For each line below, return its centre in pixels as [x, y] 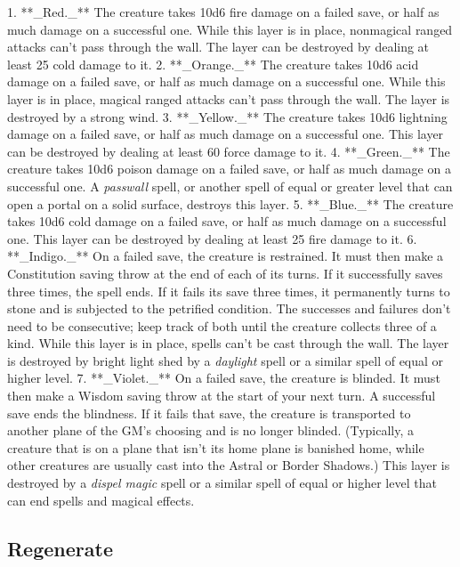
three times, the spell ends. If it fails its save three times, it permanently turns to [229, 291]
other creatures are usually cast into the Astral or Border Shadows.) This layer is [229, 465]
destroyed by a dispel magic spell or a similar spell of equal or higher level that [222, 483]
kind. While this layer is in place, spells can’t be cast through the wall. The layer [228, 343]
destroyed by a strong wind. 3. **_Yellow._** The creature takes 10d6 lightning [227, 116]
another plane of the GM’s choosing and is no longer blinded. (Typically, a [211, 430]
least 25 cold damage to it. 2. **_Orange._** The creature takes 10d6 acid [213, 64]
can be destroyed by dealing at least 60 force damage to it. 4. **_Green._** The [229, 151]
